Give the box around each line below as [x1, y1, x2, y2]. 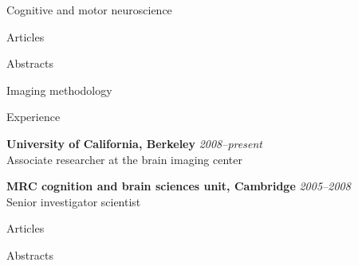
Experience [6, 108, 61, 125]
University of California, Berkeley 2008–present [6, 135, 262, 151]
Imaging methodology [6, 81, 112, 98]
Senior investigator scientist [6, 193, 141, 209]
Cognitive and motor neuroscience [6, 2, 172, 18]
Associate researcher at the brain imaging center [6, 151, 242, 167]
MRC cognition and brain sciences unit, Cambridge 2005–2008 [6, 178, 351, 194]
